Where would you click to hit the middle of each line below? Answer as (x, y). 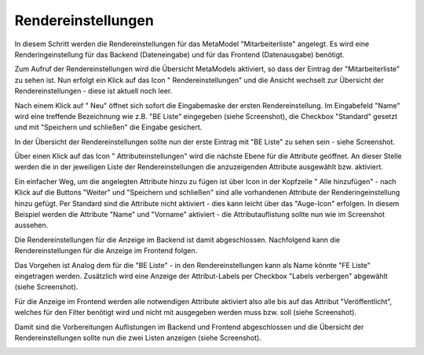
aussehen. (31, 225)
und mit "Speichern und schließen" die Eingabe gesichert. (108, 127)
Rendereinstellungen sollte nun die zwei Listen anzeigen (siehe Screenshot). (138, 338)
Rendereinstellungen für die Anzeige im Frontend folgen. (106, 251)
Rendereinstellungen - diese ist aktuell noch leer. (93, 91)
